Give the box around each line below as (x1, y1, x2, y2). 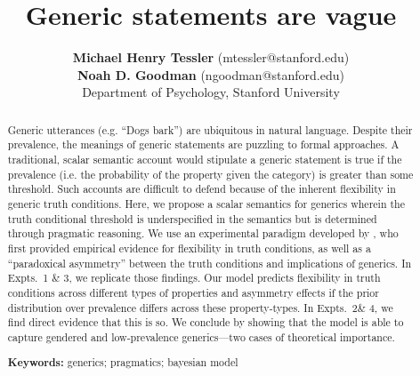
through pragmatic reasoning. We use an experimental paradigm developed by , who (7, 226, 399, 241)
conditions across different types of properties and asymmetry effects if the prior (7, 284, 379, 300)
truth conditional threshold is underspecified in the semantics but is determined (7, 211, 377, 226)
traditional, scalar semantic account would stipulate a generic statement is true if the (7, 152, 402, 167)
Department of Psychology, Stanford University (82, 83, 340, 101)
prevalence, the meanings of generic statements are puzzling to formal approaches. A (7, 137, 400, 152)
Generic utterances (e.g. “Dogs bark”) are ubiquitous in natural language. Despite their (7, 122, 413, 137)
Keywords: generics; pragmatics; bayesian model (7, 355, 238, 371)
